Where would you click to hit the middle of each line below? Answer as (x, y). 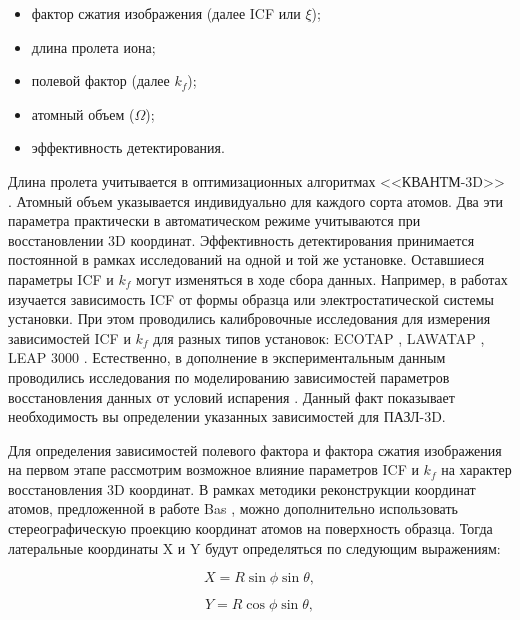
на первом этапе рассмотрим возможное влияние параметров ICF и (213, 469)
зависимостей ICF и (69, 337)
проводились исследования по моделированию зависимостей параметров (229, 376)
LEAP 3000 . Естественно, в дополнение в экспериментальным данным (227, 357)
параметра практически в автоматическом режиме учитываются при (214, 220)
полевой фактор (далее (100, 80)
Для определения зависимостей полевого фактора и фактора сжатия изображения (255, 449)
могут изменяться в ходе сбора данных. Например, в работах (322, 278)
